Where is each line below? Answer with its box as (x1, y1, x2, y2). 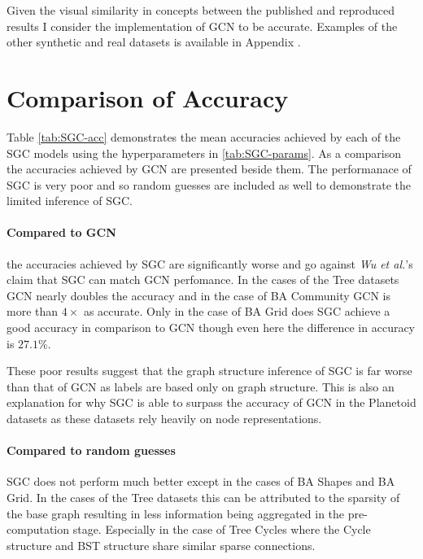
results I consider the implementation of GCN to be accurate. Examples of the (7, 17, 398, 34)
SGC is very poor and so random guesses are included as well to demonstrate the (7, 176, 412, 193)
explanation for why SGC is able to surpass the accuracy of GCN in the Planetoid (7, 394, 416, 411)
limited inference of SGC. (7, 192, 133, 209)
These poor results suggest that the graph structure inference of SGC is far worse (7, 362, 412, 379)
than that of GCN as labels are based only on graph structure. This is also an (7, 378, 395, 395)
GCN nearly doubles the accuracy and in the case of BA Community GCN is (7, 286, 390, 304)
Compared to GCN (7, 224, 116, 241)
